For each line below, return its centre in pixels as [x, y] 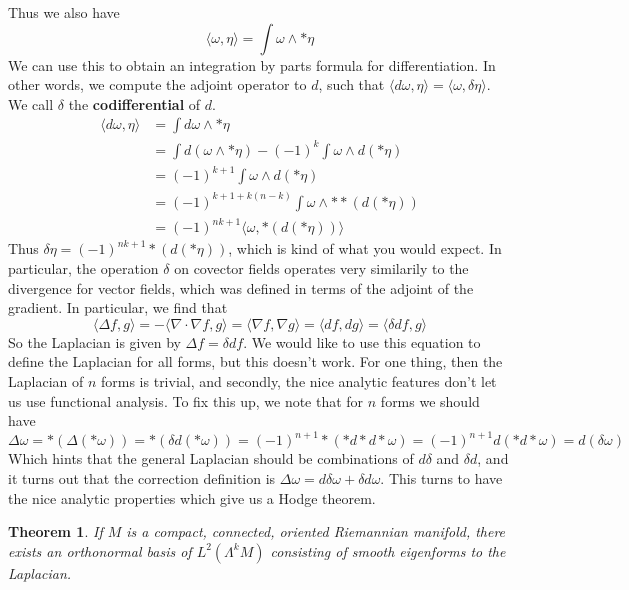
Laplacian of [46, 381]
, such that [351, 84]
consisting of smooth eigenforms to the [388, 550]
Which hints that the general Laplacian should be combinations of [211, 458]
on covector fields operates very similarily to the [321, 268]
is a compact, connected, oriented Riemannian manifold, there [316, 531]
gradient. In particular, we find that [118, 307]
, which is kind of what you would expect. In [365, 248]
